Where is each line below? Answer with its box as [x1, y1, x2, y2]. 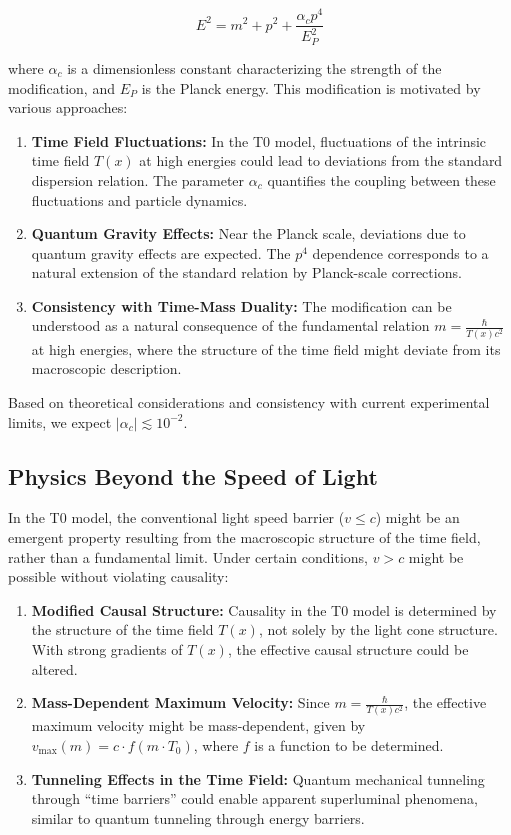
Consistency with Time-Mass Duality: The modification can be [31, 295, 452, 316]
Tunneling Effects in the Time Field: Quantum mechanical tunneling [31, 768, 485, 789]
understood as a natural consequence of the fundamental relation [31, 315, 430, 336]
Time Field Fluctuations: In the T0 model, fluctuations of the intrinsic [31, 130, 487, 151]
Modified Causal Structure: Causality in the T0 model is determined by [31, 599, 497, 620]
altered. [31, 658, 78, 679]
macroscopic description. [31, 358, 182, 379]
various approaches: [8, 97, 128, 118]
